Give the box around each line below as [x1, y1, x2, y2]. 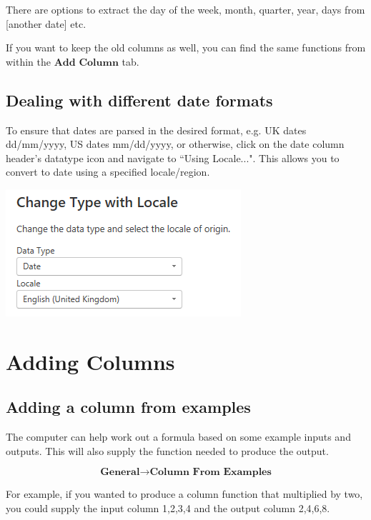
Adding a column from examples [6, 396, 251, 418]
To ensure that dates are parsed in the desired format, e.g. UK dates [6, 122, 307, 137]
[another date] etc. [6, 16, 86, 31]
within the [6, 54, 51, 69]
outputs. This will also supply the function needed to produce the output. [6, 443, 329, 458]
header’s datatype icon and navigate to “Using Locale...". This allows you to [6, 150, 340, 165]
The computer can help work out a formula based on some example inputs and [6, 429, 351, 444]
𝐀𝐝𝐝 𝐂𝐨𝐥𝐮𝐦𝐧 [54, 57, 119, 68]
